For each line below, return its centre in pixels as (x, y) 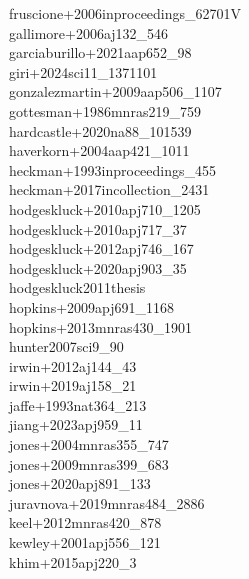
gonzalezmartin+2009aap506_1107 (115, 91)
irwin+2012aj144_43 (73, 365)
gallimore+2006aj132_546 (89, 32)
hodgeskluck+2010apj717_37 (98, 228)
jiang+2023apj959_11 (76, 424)
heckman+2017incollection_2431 (109, 189)
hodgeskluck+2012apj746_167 (101, 248)
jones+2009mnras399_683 (89, 463)
